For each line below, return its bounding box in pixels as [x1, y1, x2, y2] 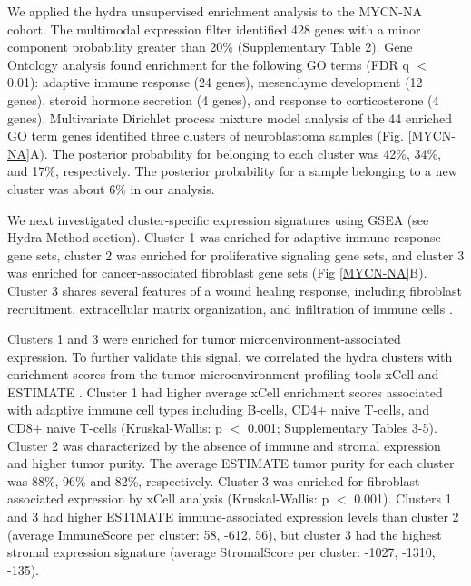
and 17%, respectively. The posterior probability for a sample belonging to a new [7, 161, 457, 181]
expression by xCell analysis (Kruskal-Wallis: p [67, 489, 329, 508]
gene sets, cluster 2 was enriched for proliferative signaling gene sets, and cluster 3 [7, 245, 465, 264]
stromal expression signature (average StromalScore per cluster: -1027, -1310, [7, 542, 436, 562]
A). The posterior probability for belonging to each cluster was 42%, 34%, [29, 143, 442, 162]
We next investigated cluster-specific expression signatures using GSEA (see [7, 210, 429, 229]
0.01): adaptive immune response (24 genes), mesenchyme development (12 [7, 73, 423, 92]
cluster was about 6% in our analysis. [7, 179, 215, 198]
